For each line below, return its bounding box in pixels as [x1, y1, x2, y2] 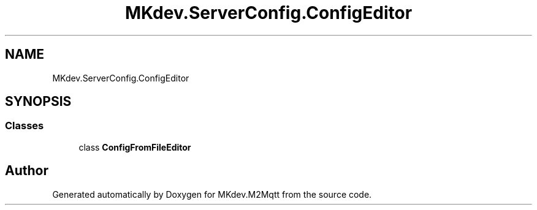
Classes [5, 119, 44, 132]
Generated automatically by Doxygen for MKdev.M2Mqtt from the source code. [52, 189, 372, 200]
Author [5, 163, 48, 179]
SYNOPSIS [5, 94, 72, 110]
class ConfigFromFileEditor [78, 141, 191, 152]
